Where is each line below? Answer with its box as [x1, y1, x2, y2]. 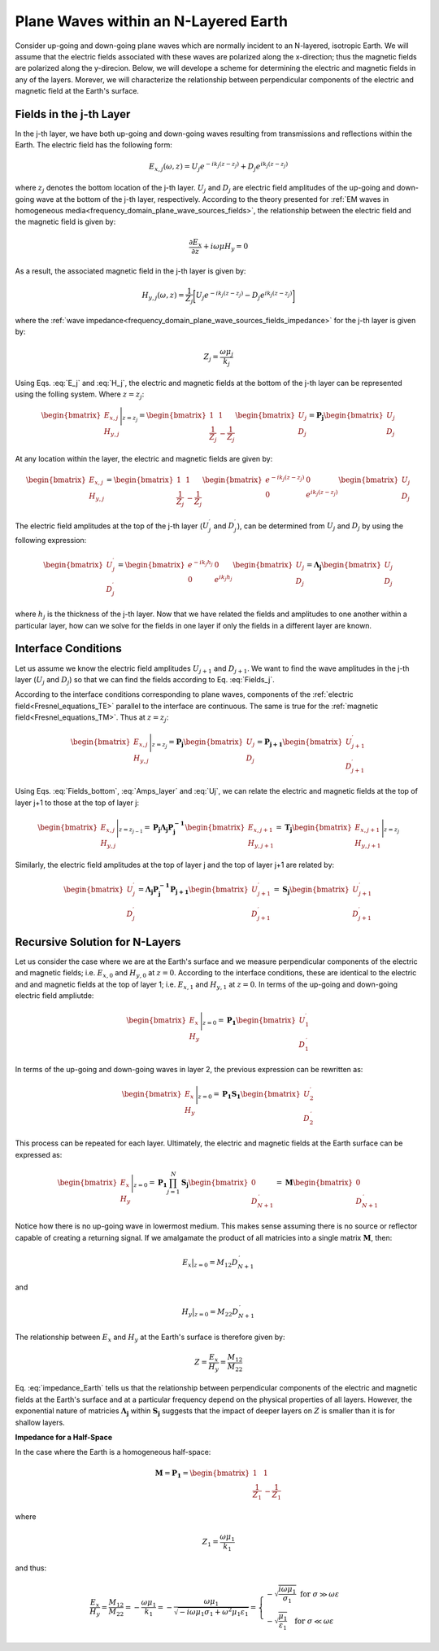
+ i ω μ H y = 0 [202, 241, 249, 252]
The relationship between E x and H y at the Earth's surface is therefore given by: [15, 1332, 285, 1343]
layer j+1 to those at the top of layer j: [15, 798, 140, 808]
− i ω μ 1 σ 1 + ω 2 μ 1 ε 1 [179, 1606, 249, 1618]
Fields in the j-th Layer [15, 107, 131, 121]
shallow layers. [15, 1417, 65, 1427]
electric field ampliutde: [15, 991, 94, 1001]
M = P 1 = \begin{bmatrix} [154, 1469, 250, 1480]
